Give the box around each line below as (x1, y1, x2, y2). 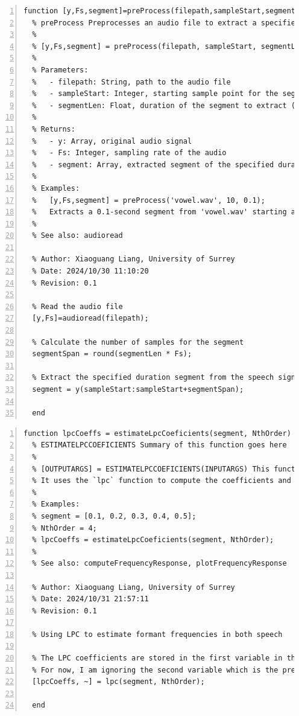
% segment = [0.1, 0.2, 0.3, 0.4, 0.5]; (32, 511, 197, 520)
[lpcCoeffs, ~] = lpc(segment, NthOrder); (32, 677, 205, 686)
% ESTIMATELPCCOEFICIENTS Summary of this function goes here (32, 441, 287, 450)
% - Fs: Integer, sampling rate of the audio (32, 149, 227, 158)
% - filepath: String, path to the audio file (32, 77, 231, 86)
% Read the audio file (32, 302, 123, 311)
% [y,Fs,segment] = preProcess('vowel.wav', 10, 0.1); (32, 196, 265, 205)
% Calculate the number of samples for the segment (32, 337, 244, 347)
